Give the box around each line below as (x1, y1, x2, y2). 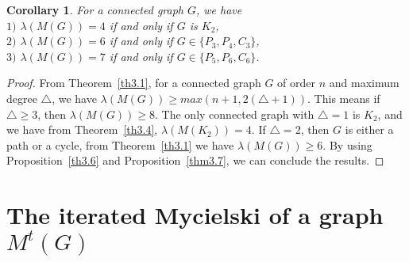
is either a (345, 121, 394, 138)
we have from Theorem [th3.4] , (6, 121, 158, 138)
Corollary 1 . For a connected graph (6, 2, 183, 17)
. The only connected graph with (155, 105, 314, 122)
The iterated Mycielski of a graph (6, 199, 384, 231)
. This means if (307, 89, 380, 106)
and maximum (329, 74, 399, 91)
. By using (322, 136, 372, 153)
